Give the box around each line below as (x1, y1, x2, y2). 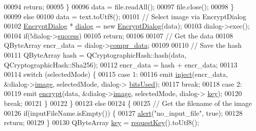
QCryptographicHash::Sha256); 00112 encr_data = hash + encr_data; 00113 (4, 59, 238, 69)
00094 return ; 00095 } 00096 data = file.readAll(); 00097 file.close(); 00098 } (4, 1, 234, 11)
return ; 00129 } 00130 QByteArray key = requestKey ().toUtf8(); (4, 117, 199, 128)
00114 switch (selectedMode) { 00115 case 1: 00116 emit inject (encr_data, (4, 69, 228, 79)
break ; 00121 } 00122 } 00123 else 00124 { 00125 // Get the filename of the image (4, 98, 252, 108)
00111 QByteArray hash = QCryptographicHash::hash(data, (4, 49, 187, 60)
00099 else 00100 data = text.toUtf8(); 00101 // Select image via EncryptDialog (4, 11, 247, 21)
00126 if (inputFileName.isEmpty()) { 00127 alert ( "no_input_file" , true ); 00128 (4, 107, 243, 118)
